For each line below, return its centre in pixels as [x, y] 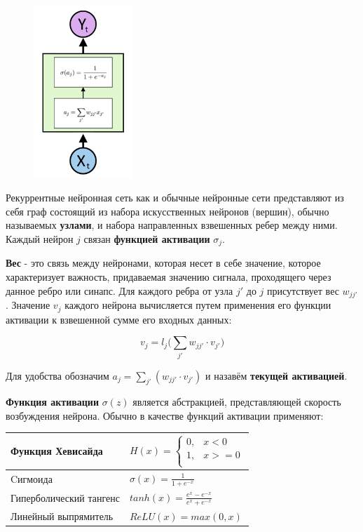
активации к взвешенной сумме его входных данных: [119, 319]
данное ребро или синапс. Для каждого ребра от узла [119, 290]
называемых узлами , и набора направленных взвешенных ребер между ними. [172, 225]
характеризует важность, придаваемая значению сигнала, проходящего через [169, 277]
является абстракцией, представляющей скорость [237, 402]
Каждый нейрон [40, 239]
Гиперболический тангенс [65, 498]
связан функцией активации [147, 239]
